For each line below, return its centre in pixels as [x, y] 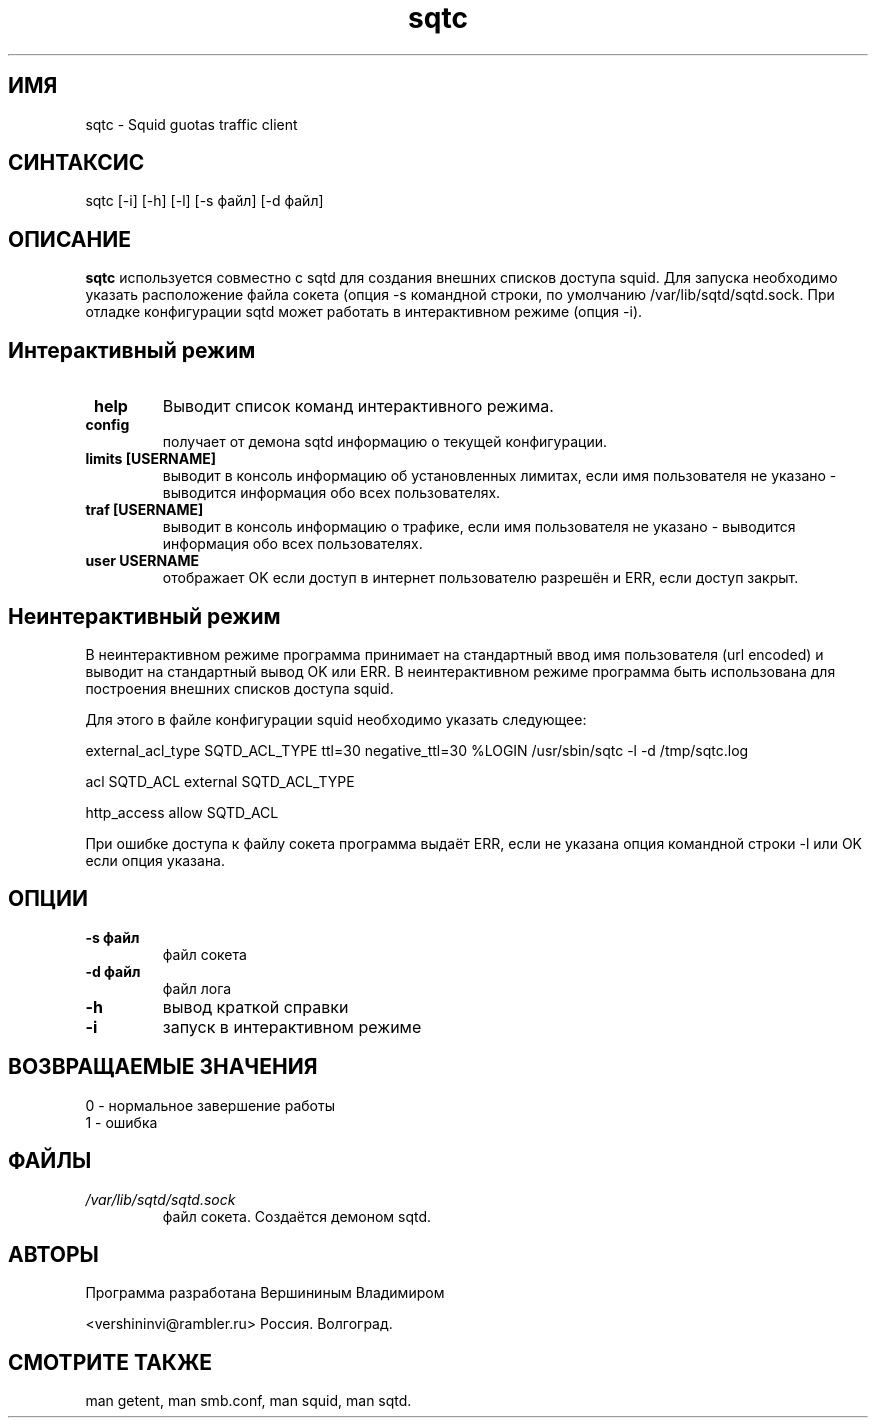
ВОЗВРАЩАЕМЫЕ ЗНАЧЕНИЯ [163, 1067]
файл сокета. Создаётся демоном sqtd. [297, 1216]
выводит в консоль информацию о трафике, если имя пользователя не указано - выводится [479, 527]
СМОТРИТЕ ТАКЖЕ [110, 1362]
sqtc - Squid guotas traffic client [191, 124]
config [107, 425]
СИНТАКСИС [76, 163]
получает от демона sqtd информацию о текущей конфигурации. [384, 442]
